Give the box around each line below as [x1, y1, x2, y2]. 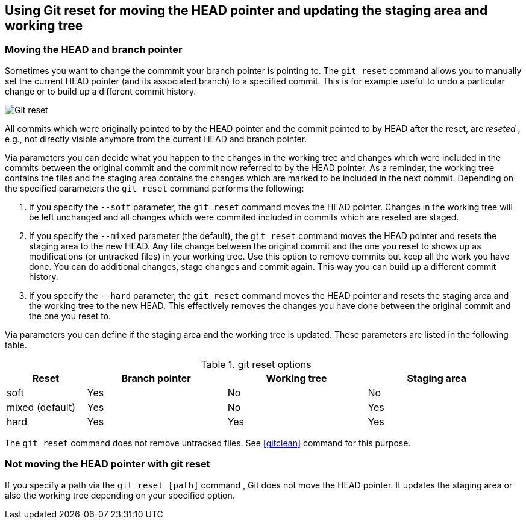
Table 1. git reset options [201, 358, 312, 370]
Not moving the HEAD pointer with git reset [5, 458, 210, 470]
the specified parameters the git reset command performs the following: [5, 182, 304, 193]
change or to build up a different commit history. [5, 86, 196, 96]
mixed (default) [7, 401, 75, 413]
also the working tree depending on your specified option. [5, 490, 235, 501]
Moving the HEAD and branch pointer [5, 43, 183, 56]
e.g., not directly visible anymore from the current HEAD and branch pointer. [5, 133, 307, 144]
